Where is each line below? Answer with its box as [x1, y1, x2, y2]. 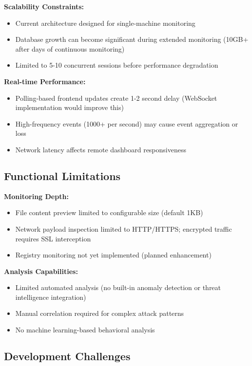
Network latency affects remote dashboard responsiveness [15, 144, 186, 154]
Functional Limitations [4, 168, 121, 183]
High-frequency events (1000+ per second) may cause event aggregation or [15, 118, 238, 128]
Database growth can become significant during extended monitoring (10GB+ [15, 34, 249, 44]
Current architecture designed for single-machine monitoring [15, 18, 195, 28]
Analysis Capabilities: [4, 266, 78, 276]
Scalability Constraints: [4, 1, 84, 11]
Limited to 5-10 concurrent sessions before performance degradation [15, 60, 218, 70]
